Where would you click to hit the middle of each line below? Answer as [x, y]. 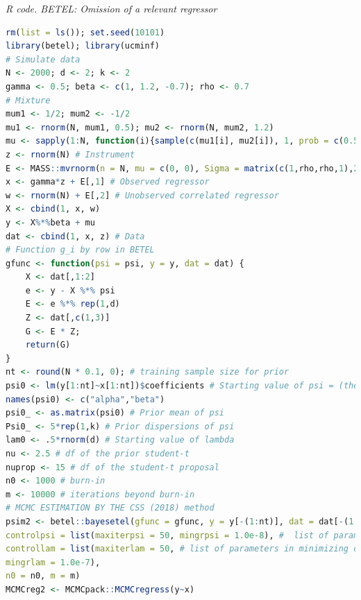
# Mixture [28, 100]
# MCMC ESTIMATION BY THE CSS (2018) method [110, 508]
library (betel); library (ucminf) [83, 46]
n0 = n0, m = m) [43, 576]
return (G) [48, 345]
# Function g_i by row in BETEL [80, 250]
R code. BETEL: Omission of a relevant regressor [111, 8]
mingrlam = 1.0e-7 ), [53, 562]
